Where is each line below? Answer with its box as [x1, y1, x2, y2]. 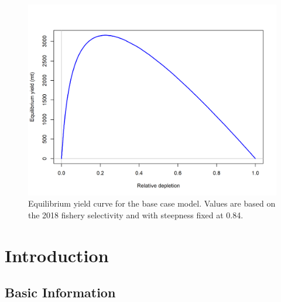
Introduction [5, 243, 109, 267]
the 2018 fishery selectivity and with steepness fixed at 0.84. [28, 209, 244, 221]
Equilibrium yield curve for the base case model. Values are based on [28, 197, 276, 210]
